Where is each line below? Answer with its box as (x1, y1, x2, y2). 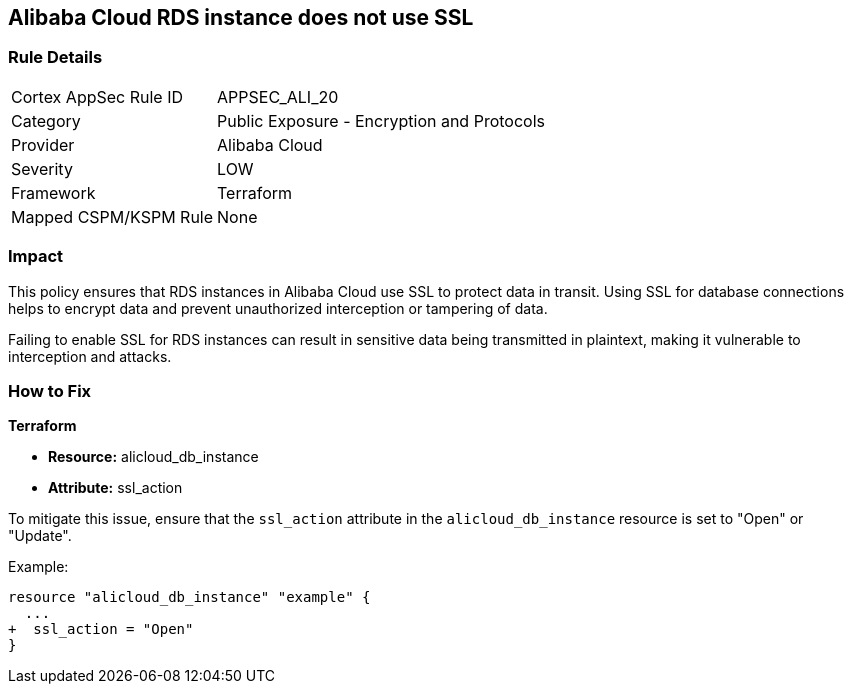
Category (11, 110, 81, 131)
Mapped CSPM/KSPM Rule (11, 206, 214, 227)
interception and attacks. (8, 347, 172, 365)
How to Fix (8, 380, 92, 401)
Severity (11, 158, 73, 179)
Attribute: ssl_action (48, 479, 183, 497)
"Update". (8, 527, 72, 545)
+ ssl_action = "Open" (8, 621, 194, 638)
